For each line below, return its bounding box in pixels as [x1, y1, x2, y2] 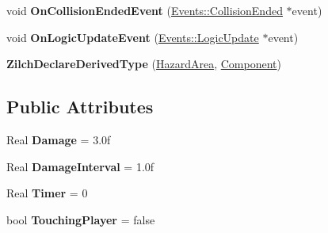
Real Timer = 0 [6, 185, 88, 201]
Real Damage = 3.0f [6, 131, 111, 147]
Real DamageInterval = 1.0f [6, 158, 154, 174]
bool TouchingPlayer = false [6, 211, 155, 227]
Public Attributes [6, 94, 154, 119]
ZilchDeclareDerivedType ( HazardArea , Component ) [6, 55, 281, 72]
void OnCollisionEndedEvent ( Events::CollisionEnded [6, 2, 283, 18]
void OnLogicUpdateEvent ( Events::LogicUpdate [6, 29, 259, 45]
